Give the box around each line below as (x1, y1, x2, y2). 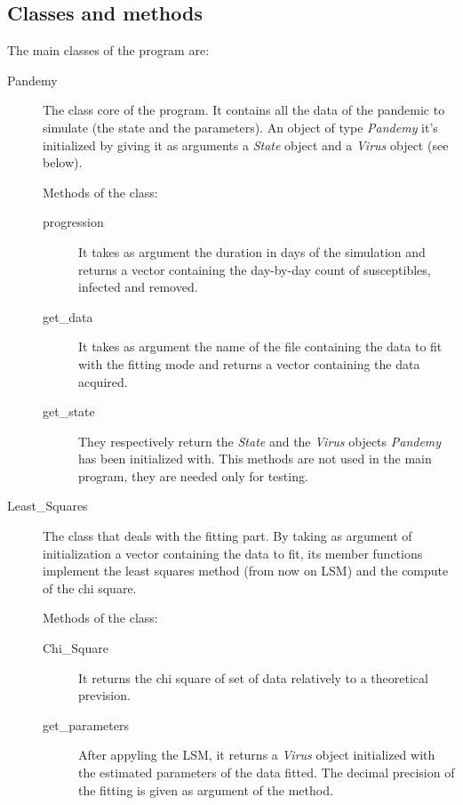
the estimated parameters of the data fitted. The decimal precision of (78, 763, 455, 782)
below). (43, 153, 83, 172)
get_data (43, 307, 93, 326)
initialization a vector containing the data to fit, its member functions (43, 543, 423, 562)
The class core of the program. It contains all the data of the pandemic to (43, 101, 445, 119)
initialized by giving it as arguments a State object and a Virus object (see (43, 135, 449, 154)
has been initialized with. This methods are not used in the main (78, 449, 432, 468)
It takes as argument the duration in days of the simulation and (78, 242, 426, 261)
